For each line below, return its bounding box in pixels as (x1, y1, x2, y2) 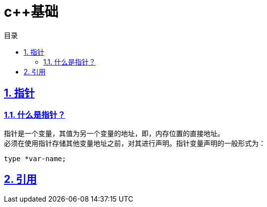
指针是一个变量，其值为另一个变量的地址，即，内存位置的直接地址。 (4, 129, 224, 138)
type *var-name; (4, 154, 66, 163)
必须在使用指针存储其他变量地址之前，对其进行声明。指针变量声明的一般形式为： (4, 138, 266, 147)
